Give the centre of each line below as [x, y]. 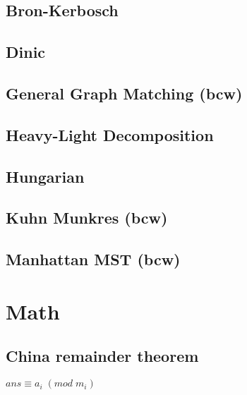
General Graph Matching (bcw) [124, 93]
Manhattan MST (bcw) [93, 259]
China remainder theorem [102, 356]
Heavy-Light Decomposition [110, 134]
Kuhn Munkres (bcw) [87, 218]
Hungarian [45, 176]
